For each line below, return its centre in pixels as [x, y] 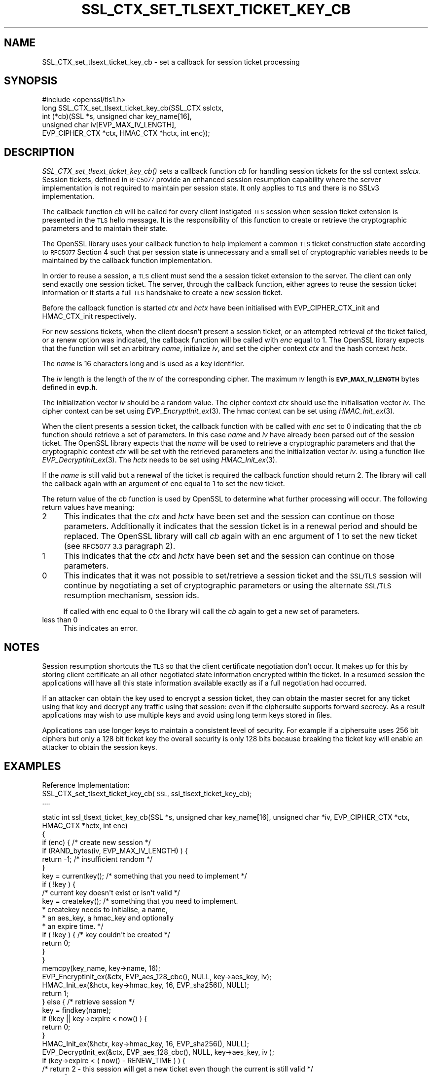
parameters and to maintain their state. [105, 229]
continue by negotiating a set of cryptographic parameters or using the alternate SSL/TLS [228, 586]
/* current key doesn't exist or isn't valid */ [111, 892]
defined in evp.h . [70, 387]
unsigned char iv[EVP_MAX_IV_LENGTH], [109, 125]
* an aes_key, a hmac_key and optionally [108, 918]
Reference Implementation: [86, 785]
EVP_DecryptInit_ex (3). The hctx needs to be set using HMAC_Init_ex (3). [160, 460]
